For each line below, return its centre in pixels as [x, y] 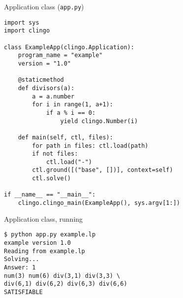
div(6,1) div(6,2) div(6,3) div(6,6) [66, 284]
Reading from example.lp [45, 251]
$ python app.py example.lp [50, 235]
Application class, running [44, 218]
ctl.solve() [52, 179]
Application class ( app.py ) [44, 6]
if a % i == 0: [71, 113]
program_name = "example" [60, 55]
